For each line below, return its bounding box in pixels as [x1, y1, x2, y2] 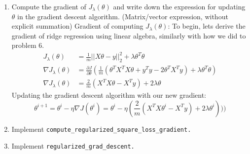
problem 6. [11, 40, 44, 50]
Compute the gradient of [11, 1, 86, 11]
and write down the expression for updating [113, 1, 246, 11]
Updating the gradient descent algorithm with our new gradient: [11, 90, 207, 100]
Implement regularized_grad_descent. [11, 140, 135, 151]
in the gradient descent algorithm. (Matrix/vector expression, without [17, 11, 228, 21]
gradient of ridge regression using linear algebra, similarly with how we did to [11, 30, 246, 40]
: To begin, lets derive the [168, 21, 246, 31]
